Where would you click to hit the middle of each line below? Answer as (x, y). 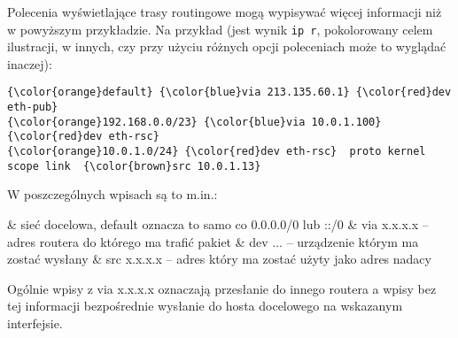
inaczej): (30, 63)
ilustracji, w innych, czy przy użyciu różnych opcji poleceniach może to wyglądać (227, 46)
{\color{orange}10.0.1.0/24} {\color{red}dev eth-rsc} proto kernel (217, 152)
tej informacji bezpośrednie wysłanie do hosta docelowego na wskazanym (205, 306)
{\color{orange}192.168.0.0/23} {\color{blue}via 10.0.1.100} (194, 122)
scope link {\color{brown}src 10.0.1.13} (134, 166)
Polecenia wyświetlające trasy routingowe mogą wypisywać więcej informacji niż (225, 12)
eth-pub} (33, 108)
